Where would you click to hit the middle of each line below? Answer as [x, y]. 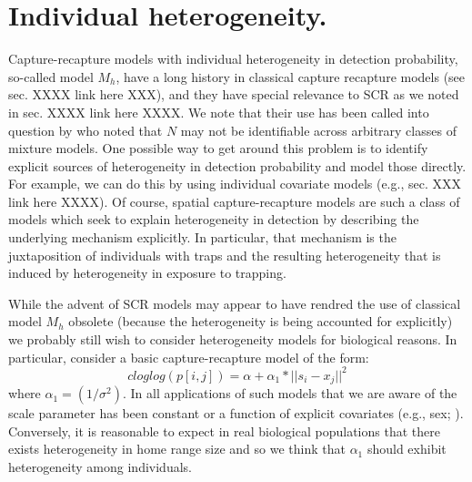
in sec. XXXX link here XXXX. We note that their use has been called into [219, 112]
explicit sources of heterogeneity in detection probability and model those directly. [237, 165]
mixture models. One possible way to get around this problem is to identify [218, 148]
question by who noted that [85, 130]
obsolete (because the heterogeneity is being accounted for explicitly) [261, 321]
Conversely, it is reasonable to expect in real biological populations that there [224, 431]
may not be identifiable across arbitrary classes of [318, 130]
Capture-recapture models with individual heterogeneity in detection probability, [233, 59]
